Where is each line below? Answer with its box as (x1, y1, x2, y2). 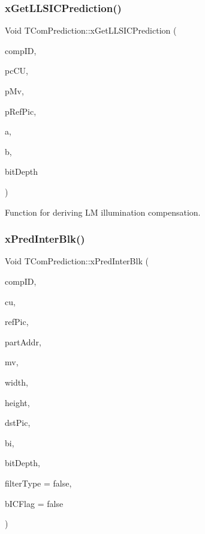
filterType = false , (5, 476, 72, 489)
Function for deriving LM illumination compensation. (5, 205, 201, 218)
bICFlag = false (5, 497, 64, 509)
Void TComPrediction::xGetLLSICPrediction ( (5, 24, 177, 37)
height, (5, 396, 30, 408)
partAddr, (5, 335, 41, 348)
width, (5, 375, 28, 388)
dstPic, (5, 416, 31, 429)
